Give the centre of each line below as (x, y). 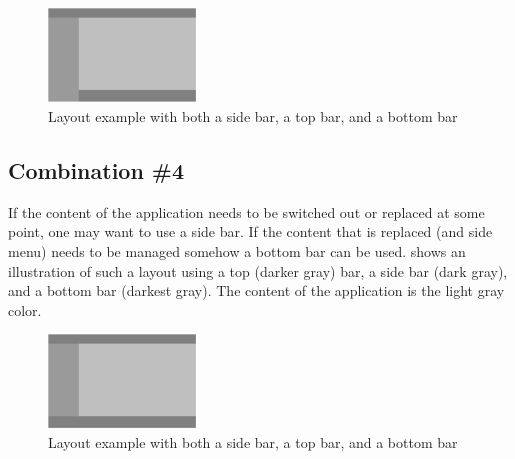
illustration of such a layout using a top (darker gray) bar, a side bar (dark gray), (258, 270)
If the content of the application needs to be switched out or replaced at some (246, 211)
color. (25, 309)
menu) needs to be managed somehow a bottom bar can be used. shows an (237, 250)
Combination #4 (96, 169)
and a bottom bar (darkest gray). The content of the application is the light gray (256, 290)
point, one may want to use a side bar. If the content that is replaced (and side (250, 231)
